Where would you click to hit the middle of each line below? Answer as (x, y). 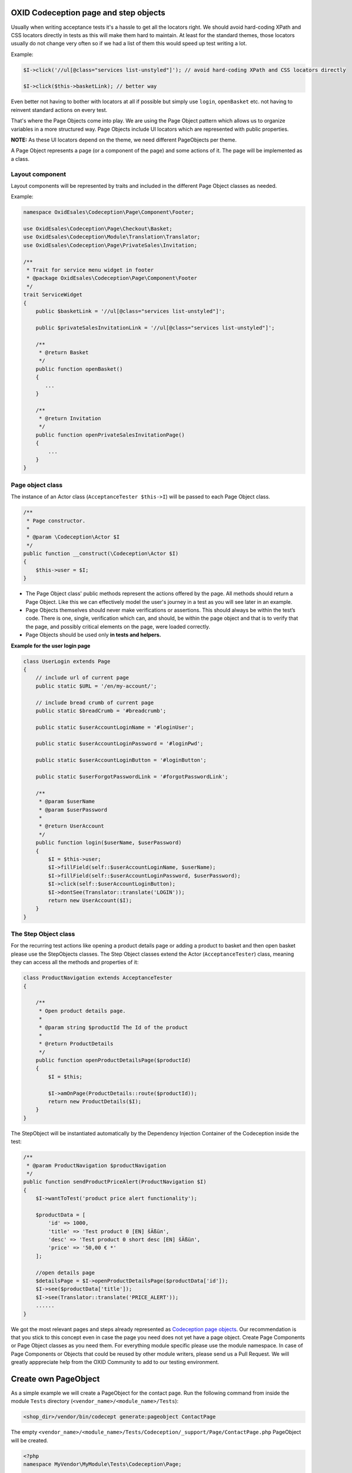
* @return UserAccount (71, 826)
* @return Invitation (70, 419)
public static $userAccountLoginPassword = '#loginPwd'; (119, 744)
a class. (20, 158)
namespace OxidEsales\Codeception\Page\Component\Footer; (109, 212)
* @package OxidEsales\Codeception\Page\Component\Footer (112, 278)
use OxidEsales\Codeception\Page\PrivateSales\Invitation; (110, 245)
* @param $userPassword (73, 810)
